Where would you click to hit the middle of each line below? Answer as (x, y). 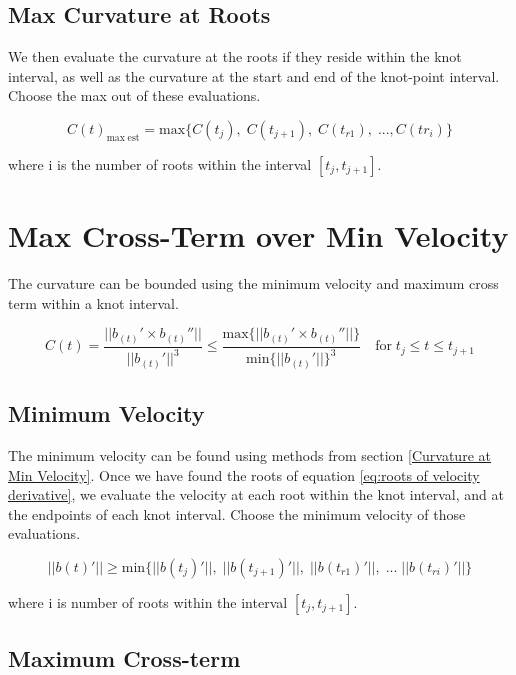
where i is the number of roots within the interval (160, 163)
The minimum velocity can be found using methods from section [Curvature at (249, 454)
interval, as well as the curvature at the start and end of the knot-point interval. (254, 75)
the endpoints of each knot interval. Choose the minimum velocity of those (237, 513)
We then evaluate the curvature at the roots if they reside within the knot (235, 56)
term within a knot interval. (93, 302)
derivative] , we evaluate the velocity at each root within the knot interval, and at (256, 494)
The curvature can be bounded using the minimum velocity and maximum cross (253, 283)
